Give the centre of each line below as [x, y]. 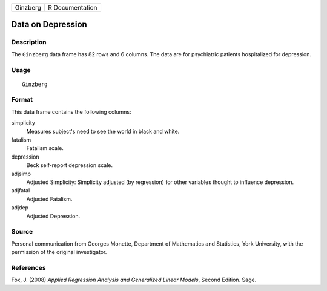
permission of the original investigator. [59, 252]
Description [29, 42]
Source [22, 232]
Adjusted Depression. [53, 216]
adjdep [20, 208]
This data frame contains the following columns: [71, 111]
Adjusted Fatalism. [49, 199]
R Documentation [73, 8]
